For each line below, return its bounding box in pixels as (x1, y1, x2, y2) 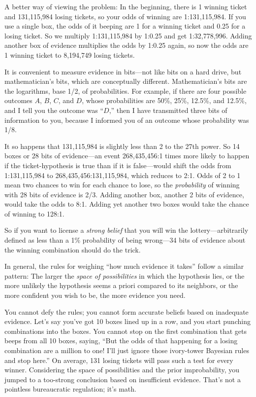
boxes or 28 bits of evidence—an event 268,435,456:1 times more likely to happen (4, 150, 250, 161)
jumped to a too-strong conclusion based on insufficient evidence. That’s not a (4, 374, 241, 384)
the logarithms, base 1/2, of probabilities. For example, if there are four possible (4, 85, 247, 96)
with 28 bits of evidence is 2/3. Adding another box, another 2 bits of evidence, (4, 189, 244, 199)
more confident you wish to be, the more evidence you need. (4, 290, 186, 300)
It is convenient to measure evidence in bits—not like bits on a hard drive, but (4, 66, 242, 76)
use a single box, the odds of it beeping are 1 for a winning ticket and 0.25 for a (4, 21, 246, 31)
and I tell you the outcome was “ (4, 105, 104, 115)
